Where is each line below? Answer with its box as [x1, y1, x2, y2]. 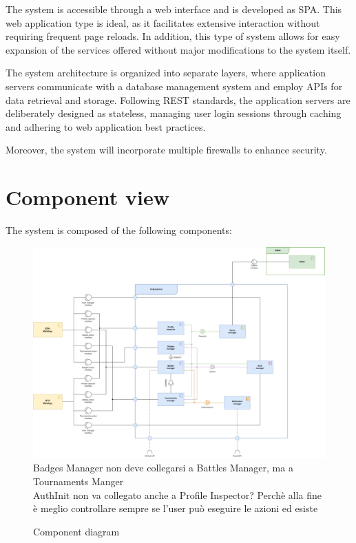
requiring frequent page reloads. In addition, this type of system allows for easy [6, 29, 340, 43]
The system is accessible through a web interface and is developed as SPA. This [6, 2, 342, 16]
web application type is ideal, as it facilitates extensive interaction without [6, 15, 320, 30]
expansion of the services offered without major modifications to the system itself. [6, 42, 351, 56]
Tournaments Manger [33, 474, 124, 489]
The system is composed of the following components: [6, 223, 232, 237]
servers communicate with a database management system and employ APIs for [6, 78, 343, 93]
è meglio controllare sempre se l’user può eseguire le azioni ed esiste [33, 501, 318, 515]
